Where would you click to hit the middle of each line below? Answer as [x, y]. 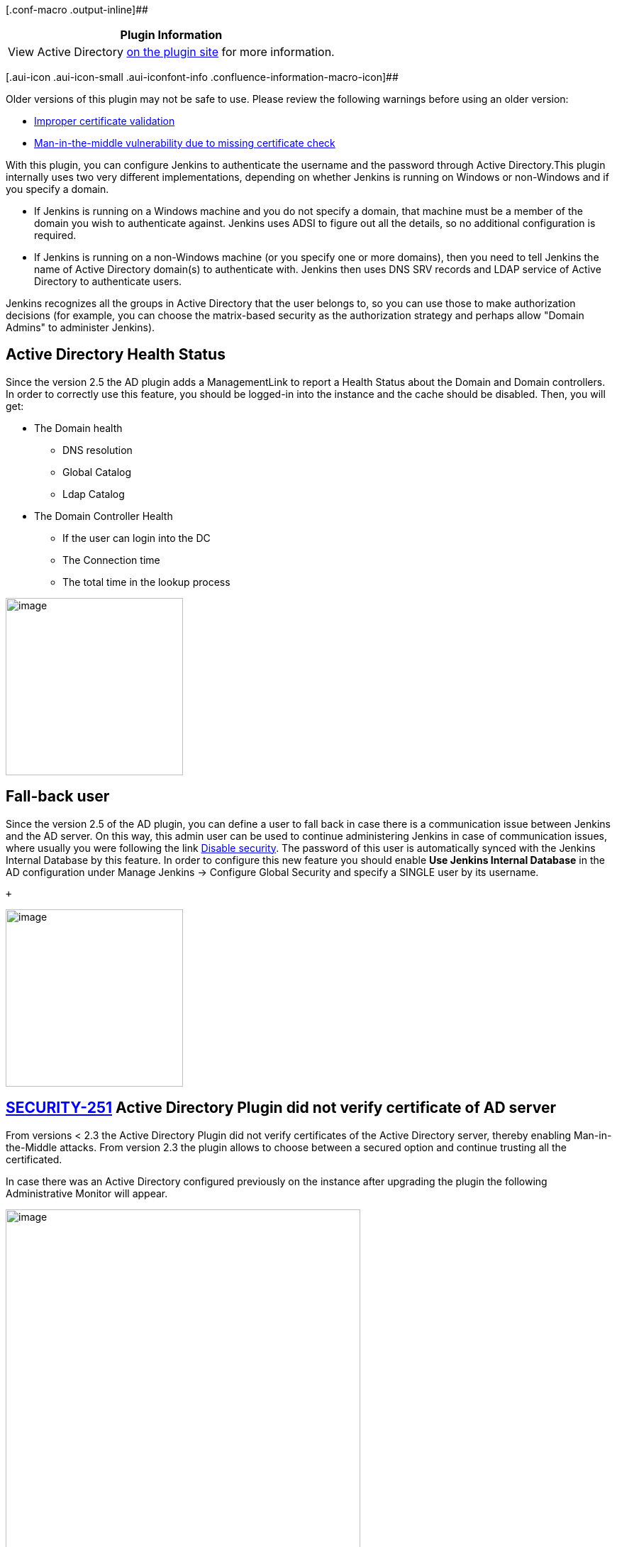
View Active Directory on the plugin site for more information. [171, 52]
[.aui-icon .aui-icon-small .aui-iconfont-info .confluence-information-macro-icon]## [202, 77]
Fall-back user [58, 797]
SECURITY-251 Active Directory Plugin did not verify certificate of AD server [281, 1108]
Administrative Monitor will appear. [87, 1193]
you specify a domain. [57, 189]
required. [55, 235]
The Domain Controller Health [104, 516]
